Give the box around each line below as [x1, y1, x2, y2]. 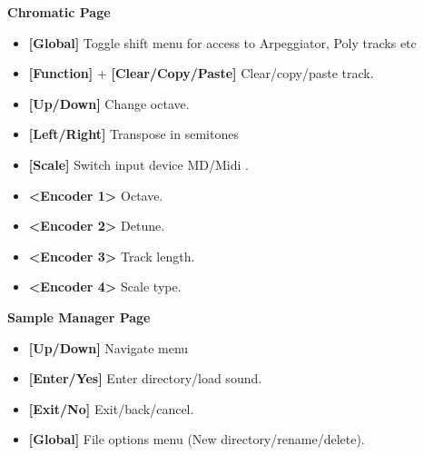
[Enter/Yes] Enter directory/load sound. [28, 369, 262, 388]
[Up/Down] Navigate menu [28, 338, 189, 357]
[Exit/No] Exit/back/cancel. [28, 399, 194, 418]
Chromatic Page [7, 3, 111, 21]
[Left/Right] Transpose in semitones [28, 124, 239, 143]
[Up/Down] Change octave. [28, 94, 190, 113]
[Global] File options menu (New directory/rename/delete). [28, 430, 365, 449]
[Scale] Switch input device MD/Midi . [28, 154, 249, 173]
